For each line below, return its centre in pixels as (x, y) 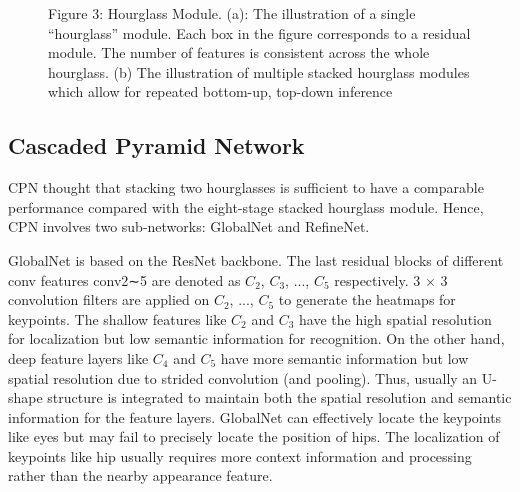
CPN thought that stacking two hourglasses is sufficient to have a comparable (246, 187)
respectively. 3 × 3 (391, 279)
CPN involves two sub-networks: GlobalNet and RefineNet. (189, 226)
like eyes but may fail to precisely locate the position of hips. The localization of (254, 436)
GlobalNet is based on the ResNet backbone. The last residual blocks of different (256, 259)
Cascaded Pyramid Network (156, 145)
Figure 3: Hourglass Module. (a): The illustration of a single (232, 13)
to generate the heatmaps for (367, 299)
